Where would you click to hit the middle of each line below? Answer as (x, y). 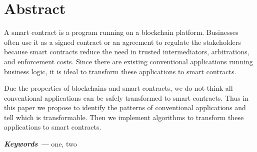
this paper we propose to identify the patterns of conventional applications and (125, 107)
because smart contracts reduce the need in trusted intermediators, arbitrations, (127, 52)
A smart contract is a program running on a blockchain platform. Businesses (121, 32)
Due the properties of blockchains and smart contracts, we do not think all (118, 88)
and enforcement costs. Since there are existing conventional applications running (128, 61)
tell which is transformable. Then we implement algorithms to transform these (124, 117)
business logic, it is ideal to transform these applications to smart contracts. (120, 71)
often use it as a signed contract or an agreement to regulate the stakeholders (122, 42)
